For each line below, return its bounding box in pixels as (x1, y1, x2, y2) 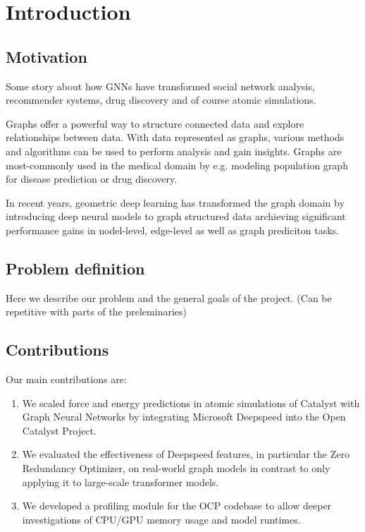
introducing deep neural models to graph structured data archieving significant (6, 209, 346, 224)
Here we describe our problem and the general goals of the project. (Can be (6, 290, 332, 305)
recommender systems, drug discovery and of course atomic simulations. (6, 92, 316, 107)
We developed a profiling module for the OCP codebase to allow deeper (22, 498, 332, 513)
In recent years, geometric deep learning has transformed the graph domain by (6, 195, 345, 210)
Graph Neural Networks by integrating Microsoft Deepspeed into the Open (22, 409, 346, 424)
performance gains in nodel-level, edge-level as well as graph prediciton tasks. (6, 222, 340, 237)
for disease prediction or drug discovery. (6, 171, 178, 186)
